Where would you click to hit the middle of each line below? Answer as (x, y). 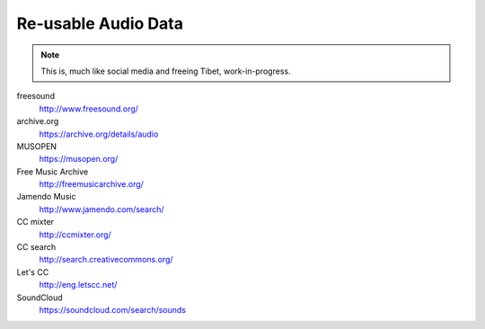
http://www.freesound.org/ (89, 109)
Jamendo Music (46, 197)
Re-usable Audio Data (100, 23)
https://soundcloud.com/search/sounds (113, 309)
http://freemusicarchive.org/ (91, 184)
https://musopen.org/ (79, 159)
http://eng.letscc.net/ (78, 285)
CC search (36, 247)
